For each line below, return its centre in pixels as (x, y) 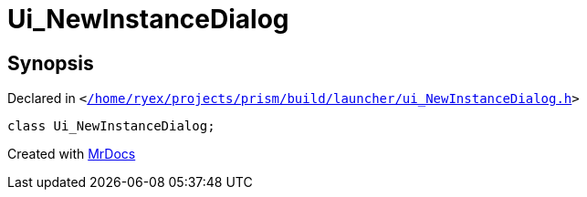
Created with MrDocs (72, 154)
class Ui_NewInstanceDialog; (111, 126)
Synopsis (51, 63)
